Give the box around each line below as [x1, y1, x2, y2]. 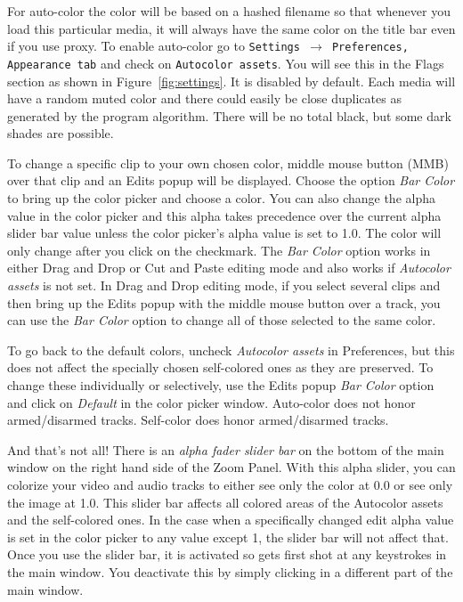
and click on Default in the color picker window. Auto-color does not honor [7, 393, 416, 411]
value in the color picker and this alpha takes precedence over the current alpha [7, 206, 442, 224]
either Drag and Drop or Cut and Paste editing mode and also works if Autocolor [7, 258, 451, 277]
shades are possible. [7, 124, 114, 142]
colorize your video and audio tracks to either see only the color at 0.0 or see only [7, 475, 453, 493]
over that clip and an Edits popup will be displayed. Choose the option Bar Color [7, 171, 455, 190]
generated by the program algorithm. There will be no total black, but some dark [7, 106, 451, 125]
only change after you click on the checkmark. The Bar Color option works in [7, 240, 431, 259]
